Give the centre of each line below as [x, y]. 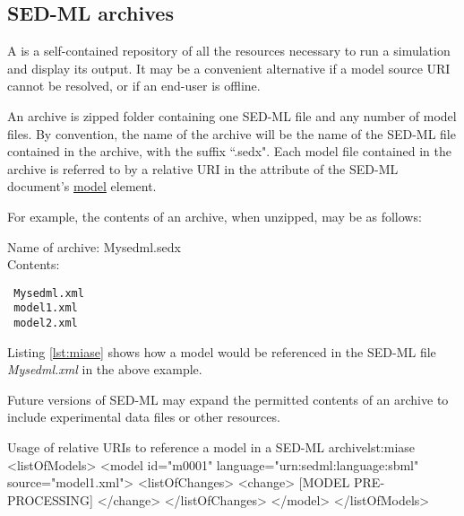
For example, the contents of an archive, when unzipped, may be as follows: [215, 216]
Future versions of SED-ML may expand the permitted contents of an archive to [228, 399]
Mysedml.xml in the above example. [105, 369]
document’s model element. [82, 186]
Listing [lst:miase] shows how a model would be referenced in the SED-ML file [222, 351]
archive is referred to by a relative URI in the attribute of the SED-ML [203, 168]
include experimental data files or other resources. [144, 417]
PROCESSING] [50, 499]
